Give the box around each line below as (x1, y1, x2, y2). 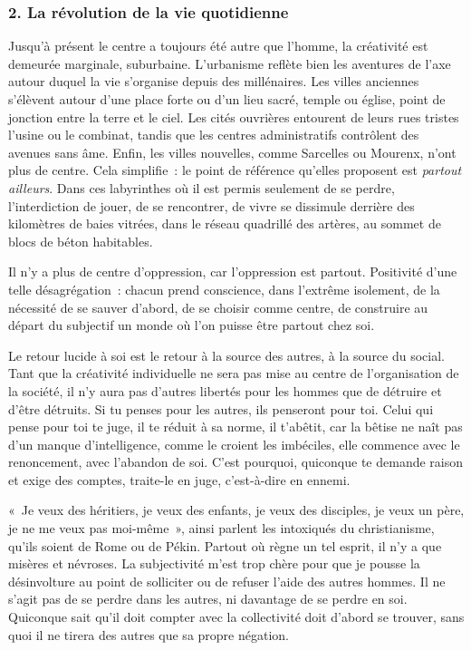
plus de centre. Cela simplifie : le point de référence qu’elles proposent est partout (8, 160, 462, 179)
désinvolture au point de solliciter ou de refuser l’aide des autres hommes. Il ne (8, 571, 446, 590)
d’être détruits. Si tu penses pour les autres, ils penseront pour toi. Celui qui (8, 399, 434, 418)
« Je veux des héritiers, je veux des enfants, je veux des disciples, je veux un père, (8, 500, 465, 519)
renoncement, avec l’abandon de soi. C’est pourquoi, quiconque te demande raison (8, 452, 464, 471)
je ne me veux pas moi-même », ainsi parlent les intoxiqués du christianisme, (8, 519, 435, 538)
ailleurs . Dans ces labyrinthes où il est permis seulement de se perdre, (8, 178, 395, 197)
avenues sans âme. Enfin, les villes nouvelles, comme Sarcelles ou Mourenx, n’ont (8, 142, 457, 161)
